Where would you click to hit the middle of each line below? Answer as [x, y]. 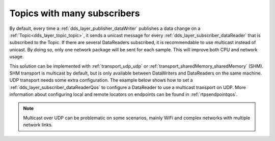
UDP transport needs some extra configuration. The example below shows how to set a [101, 80]
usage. [17, 57]
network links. [38, 125]
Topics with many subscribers [75, 13]
